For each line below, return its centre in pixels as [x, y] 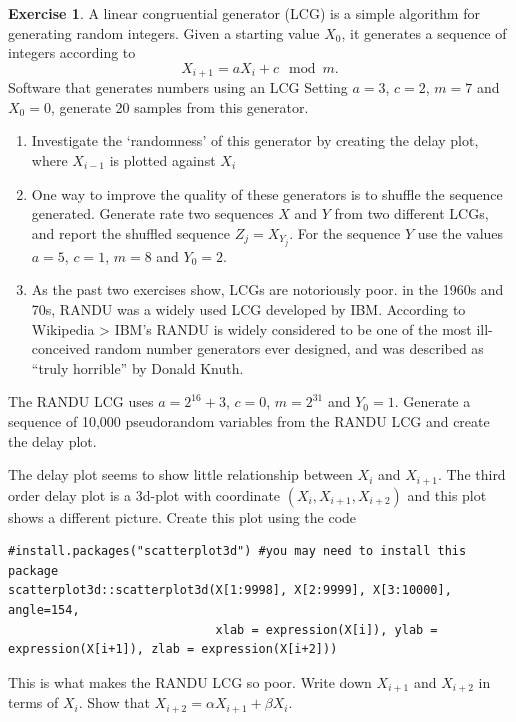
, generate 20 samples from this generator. [179, 106]
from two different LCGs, [411, 213]
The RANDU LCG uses [81, 401]
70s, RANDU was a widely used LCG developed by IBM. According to [248, 309]
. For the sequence [345, 232]
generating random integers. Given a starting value [164, 32]
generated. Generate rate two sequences [152, 213]
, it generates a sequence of [424, 32]
